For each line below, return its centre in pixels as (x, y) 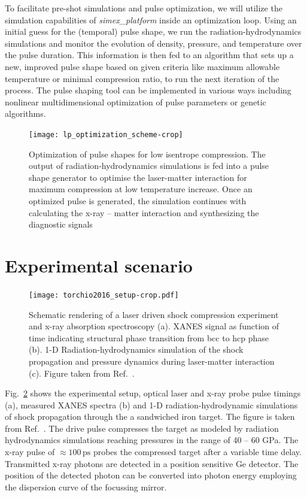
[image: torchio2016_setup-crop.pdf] (104, 295)
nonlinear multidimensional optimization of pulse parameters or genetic (136, 101)
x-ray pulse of (30, 452)
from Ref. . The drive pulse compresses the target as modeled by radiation (142, 428)
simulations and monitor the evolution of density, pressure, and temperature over (153, 43)
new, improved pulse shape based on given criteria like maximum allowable (142, 66)
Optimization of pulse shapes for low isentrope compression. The (147, 154)
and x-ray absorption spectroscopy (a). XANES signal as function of (154, 326)
